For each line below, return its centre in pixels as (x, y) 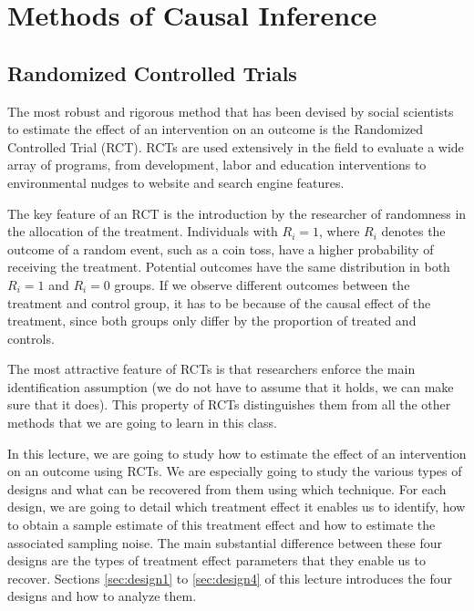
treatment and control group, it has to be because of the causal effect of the (219, 302)
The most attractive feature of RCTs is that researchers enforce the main (211, 369)
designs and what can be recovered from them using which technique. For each (227, 488)
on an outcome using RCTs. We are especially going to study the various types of (235, 471)
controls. (31, 338)
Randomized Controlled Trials (152, 72)
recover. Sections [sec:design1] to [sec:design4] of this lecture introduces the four (230, 578)
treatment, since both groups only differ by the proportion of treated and (212, 321)
